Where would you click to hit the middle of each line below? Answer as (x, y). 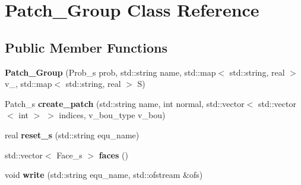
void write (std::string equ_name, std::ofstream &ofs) (104, 175)
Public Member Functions (86, 47)
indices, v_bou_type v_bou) (112, 115)
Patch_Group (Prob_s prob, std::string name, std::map (110, 72)
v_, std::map (28, 84)
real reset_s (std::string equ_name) (72, 134)
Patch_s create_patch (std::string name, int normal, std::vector (125, 103)
